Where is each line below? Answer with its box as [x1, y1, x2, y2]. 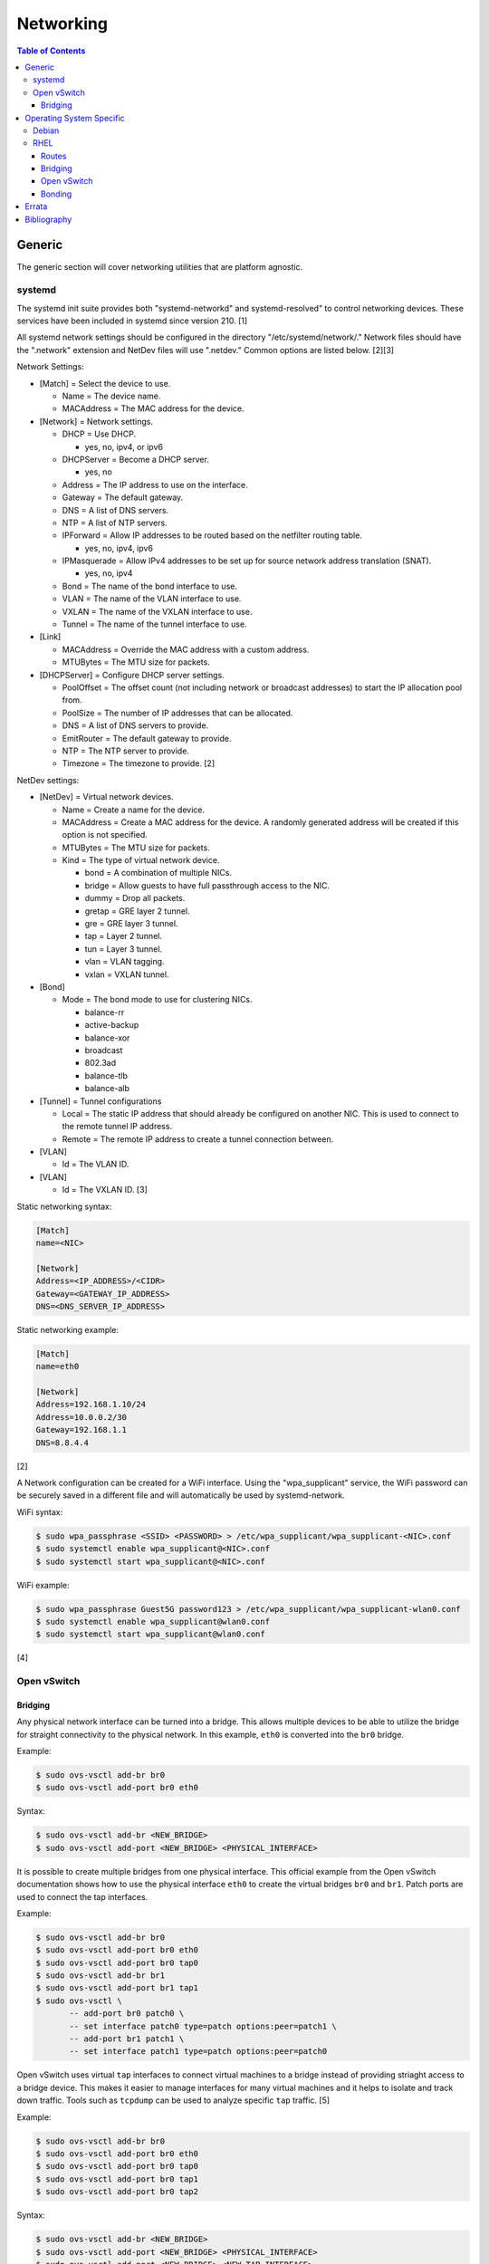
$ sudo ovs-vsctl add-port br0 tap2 [35, 2187, 199, 2197]
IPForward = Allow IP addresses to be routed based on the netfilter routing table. [62, 530, 362, 541]
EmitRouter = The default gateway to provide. [62, 733, 232, 743]
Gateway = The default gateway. [62, 492, 184, 503]
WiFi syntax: [16, 1506, 63, 1517]
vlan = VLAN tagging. [84, 956, 165, 967]
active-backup [84, 1020, 139, 1031]
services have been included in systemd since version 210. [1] [16, 315, 248, 326]
